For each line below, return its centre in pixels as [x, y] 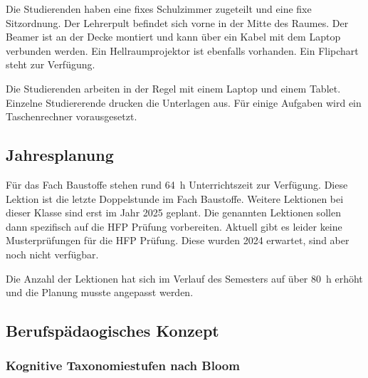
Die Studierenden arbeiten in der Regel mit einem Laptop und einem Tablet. [173, 88]
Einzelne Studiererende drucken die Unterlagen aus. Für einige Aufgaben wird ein [184, 102]
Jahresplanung [60, 155]
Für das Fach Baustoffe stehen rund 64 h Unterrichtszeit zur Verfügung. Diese [177, 184]
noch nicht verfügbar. [52, 254]
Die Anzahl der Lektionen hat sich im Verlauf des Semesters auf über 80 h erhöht [184, 278]
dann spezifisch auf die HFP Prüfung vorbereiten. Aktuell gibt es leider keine [174, 226]
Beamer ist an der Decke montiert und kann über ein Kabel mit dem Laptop [173, 37]
